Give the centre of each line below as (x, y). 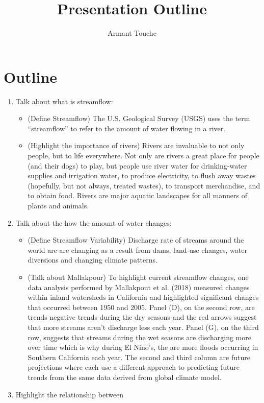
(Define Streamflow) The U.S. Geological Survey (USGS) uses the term (139, 118)
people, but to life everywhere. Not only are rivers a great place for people (143, 156)
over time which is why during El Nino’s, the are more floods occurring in (143, 347)
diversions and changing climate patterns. (93, 260)
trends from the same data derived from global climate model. (125, 377)
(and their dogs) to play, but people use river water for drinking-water (137, 165)
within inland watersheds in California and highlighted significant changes (143, 297)
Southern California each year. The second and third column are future (139, 357)
